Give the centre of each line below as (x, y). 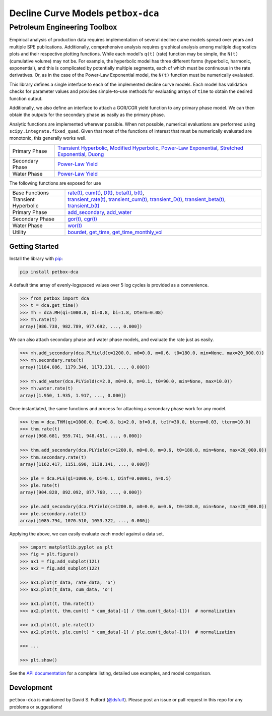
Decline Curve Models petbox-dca (84, 13)
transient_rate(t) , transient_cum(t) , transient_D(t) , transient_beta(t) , (147, 199)
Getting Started (34, 246)
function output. (26, 98)
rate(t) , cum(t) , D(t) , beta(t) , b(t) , (106, 193)
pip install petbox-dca (49, 272)
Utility (19, 232)
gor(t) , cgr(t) (83, 219)
